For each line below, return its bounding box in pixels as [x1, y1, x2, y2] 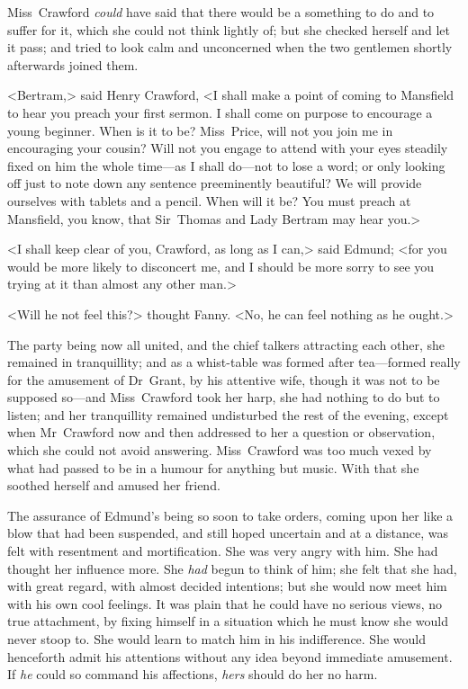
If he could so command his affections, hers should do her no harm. [7, 665, 378, 684]
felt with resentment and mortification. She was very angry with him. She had [7, 541, 438, 560]
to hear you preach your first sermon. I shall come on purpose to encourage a [7, 103, 433, 121]
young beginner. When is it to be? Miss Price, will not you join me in [7, 121, 393, 139]
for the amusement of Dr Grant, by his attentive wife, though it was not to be [7, 370, 440, 389]
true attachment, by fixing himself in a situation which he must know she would [7, 612, 448, 631]
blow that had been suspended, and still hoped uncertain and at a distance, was [7, 523, 449, 542]
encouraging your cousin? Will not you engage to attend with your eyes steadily [7, 139, 448, 157]
